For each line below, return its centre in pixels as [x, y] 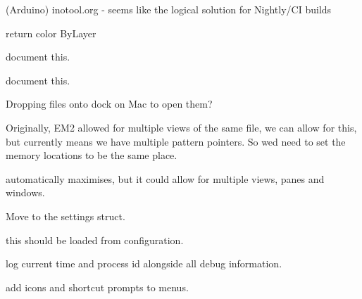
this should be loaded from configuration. [95, 240]
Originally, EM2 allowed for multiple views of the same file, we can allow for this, [181, 127]
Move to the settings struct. [65, 216]
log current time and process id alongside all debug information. [144, 263]
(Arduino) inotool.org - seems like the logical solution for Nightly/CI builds [169, 9]
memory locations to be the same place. [92, 155]
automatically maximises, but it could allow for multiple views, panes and [165, 178]
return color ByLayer [51, 33]
